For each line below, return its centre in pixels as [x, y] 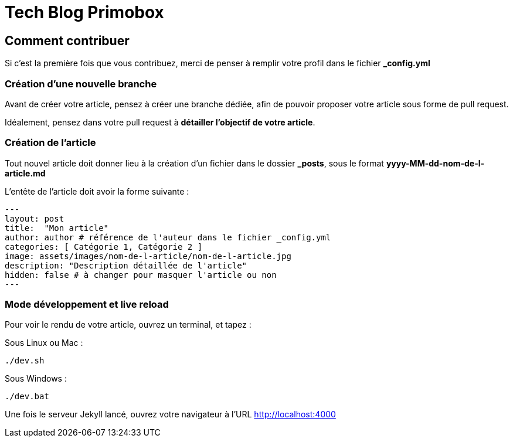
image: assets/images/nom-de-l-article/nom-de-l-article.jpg [148, 256]
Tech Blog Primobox [84, 12]
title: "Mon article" [57, 228]
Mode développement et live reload [87, 305]
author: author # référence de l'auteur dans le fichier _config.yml [168, 237]
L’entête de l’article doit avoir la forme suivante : [97, 191]
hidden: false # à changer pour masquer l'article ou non [141, 275]
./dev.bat [27, 397]
